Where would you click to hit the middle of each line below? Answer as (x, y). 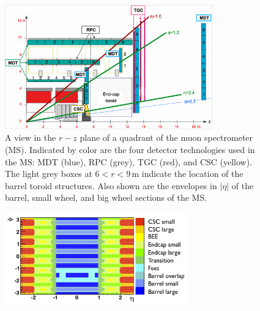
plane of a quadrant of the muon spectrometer (166, 137)
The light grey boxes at (49, 174)
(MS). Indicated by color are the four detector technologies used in (130, 150)
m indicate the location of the (188, 174)
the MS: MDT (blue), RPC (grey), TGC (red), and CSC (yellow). (129, 161)
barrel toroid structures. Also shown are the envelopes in (111, 185)
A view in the (31, 137)
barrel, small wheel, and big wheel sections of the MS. (106, 197)
